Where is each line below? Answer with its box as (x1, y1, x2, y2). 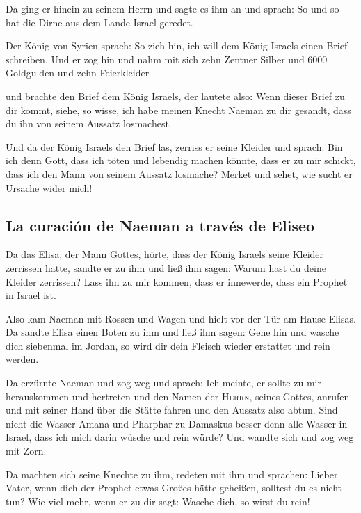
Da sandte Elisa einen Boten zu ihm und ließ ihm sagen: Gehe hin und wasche (6, 325, 339, 339)
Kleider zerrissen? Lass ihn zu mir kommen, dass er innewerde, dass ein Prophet (6, 274, 348, 288)
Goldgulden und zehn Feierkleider (6, 65, 150, 80)
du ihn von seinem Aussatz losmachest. (6, 116, 172, 131)
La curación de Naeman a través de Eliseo (6, 214, 315, 236)
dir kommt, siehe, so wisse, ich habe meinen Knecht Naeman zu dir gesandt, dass (6, 102, 351, 117)
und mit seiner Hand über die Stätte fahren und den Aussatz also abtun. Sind (6, 402, 338, 417)
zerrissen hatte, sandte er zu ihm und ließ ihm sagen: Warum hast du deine (6, 260, 326, 275)
